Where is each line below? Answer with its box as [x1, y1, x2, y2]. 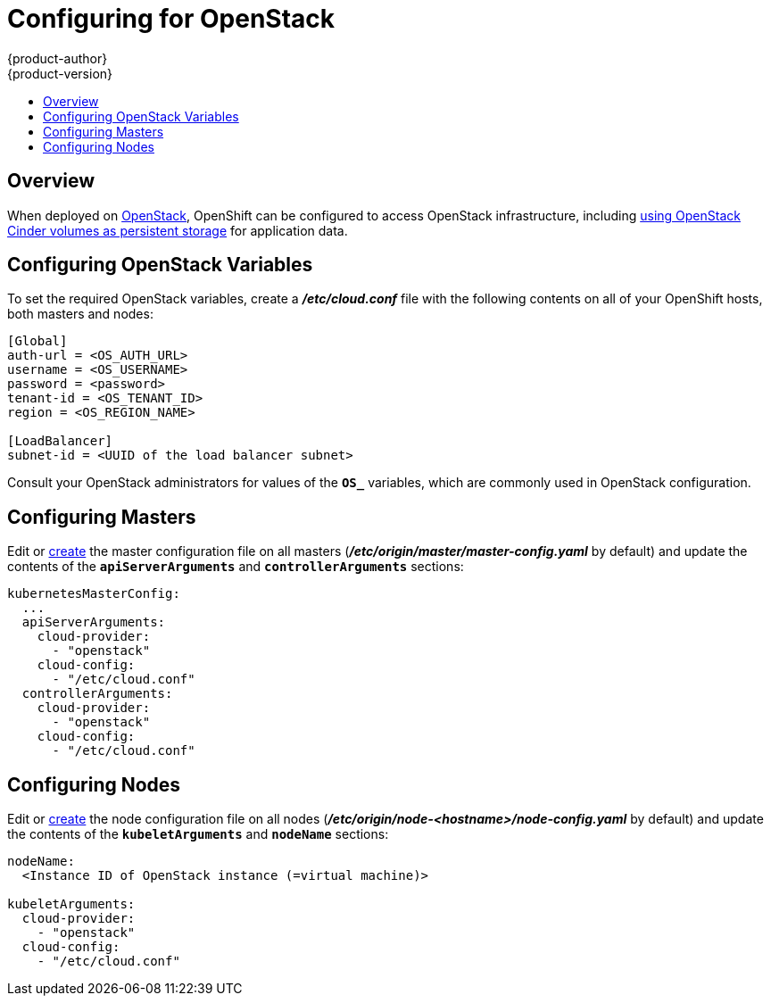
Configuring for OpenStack [7, 4, 336, 34]
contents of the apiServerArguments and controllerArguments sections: [7, 559, 464, 575]
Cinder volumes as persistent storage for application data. [7, 222, 348, 238]
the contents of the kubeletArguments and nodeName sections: [7, 826, 389, 842]
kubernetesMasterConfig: [7, 586, 180, 601]
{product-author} [7, 50, 108, 66]
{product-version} [7, 65, 113, 81]
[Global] [7, 334, 68, 349]
